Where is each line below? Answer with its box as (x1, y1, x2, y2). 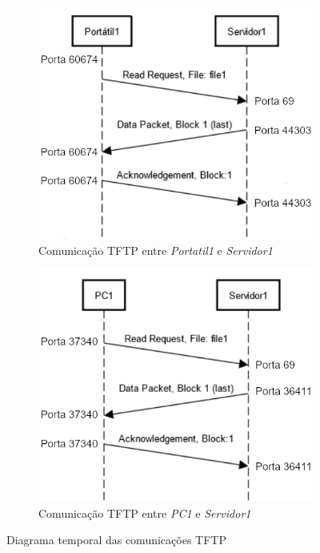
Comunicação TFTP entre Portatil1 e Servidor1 (38, 241, 273, 258)
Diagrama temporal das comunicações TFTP (6, 531, 226, 548)
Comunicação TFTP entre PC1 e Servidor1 (38, 504, 251, 521)
